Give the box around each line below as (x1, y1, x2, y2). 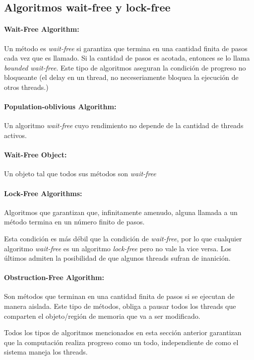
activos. (4, 130, 27, 140)
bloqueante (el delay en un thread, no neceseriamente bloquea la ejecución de (4, 72, 239, 82)
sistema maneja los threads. (4, 347, 88, 357)
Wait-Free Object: (4, 149, 67, 160)
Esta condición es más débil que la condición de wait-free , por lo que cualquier (4, 233, 242, 243)
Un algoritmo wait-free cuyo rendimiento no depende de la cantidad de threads (4, 120, 244, 131)
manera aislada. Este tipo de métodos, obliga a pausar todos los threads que (4, 301, 236, 311)
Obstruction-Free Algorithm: (4, 272, 104, 283)
